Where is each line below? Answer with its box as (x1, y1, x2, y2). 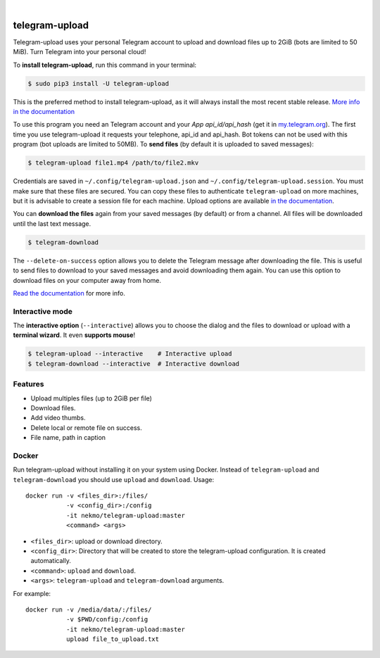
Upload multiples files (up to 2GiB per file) (30, 394, 153, 403)
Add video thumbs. (30, 414, 86, 422)
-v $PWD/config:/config (65, 616, 148, 624)
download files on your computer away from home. (13, 276, 162, 284)
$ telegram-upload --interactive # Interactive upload (27, 350, 232, 358)
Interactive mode (13, 306, 73, 316)
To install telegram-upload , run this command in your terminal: (13, 61, 197, 69)
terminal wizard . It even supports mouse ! (13, 331, 136, 339)
